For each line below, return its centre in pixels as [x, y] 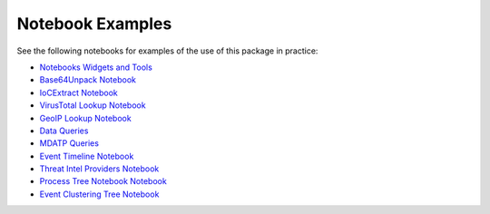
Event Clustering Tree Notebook [99, 194]
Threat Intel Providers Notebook [99, 169]
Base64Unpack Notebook [88, 80]
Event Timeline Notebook [87, 156]
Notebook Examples [94, 24]
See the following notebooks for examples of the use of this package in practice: [167, 51]
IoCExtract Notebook [78, 92]
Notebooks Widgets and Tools [96, 67]
